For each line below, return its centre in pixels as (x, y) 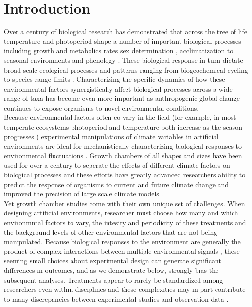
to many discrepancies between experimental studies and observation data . (116, 298)
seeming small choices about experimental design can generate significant (113, 260)
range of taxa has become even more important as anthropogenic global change (122, 98)
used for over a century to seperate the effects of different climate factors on (117, 165)
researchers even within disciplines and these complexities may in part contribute (125, 289)
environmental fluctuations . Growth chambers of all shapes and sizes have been (123, 155)
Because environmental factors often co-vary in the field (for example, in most (120, 117)
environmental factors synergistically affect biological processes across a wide (118, 88)
